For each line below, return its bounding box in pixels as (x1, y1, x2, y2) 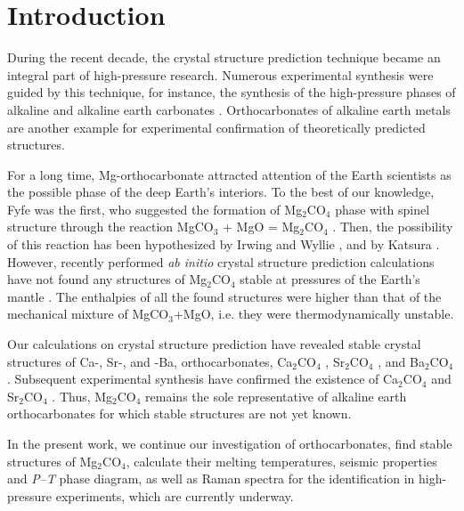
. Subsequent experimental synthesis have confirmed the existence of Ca (7, 369, 399, 388)
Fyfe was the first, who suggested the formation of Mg (7, 199, 303, 218)
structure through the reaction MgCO (7, 217, 214, 236)
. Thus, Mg (52, 386, 113, 405)
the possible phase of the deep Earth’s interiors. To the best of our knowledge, (7, 182, 435, 201)
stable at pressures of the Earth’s (240, 270, 420, 288)
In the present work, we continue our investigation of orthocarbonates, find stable (7, 434, 452, 452)
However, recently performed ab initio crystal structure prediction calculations (7, 252, 435, 271)
